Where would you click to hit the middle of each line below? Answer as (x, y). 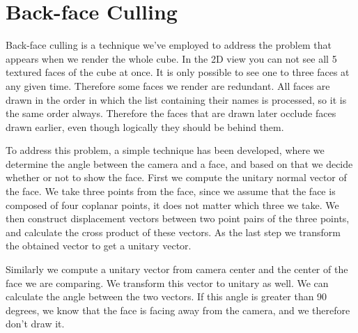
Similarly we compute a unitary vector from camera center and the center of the (177, 269)
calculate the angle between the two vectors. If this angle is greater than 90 (166, 296)
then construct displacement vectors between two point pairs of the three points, (178, 218)
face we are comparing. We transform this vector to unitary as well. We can (167, 282)
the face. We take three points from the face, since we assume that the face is (171, 191)
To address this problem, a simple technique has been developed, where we (165, 150)
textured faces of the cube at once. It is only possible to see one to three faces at (178, 72)
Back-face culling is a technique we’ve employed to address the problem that (169, 45)
